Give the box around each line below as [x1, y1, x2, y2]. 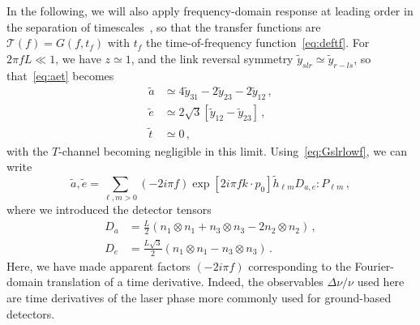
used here [357, 273, 405, 290]
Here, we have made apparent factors [6, 257, 191, 274]
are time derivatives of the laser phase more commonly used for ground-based [6, 289, 392, 306]
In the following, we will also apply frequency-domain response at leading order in [6, 2, 414, 19]
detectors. [6, 305, 55, 322]
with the [6, 142, 49, 159]
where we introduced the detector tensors [6, 201, 212, 218]
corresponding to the [248, 257, 351, 274]
